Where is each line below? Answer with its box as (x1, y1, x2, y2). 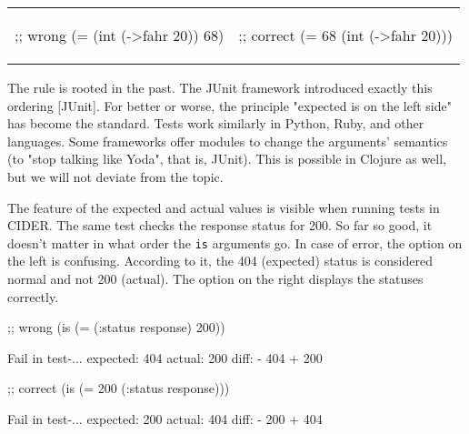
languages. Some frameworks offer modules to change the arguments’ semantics (7, 131, 448, 150)
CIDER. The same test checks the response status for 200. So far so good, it (7, 216, 433, 235)
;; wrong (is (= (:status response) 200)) (7, 318, 225, 337)
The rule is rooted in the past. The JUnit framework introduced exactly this (7, 78, 433, 96)
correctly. (7, 287, 59, 306)
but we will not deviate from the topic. (7, 167, 224, 186)
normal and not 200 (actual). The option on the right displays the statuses (7, 269, 424, 288)
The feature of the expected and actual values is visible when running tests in (7, 197, 440, 217)
